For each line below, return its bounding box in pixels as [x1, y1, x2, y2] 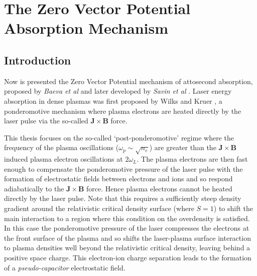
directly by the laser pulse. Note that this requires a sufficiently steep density [4, 193, 241, 203]
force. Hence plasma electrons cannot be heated [86, 183, 232, 193]
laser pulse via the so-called [4, 115, 88, 126]
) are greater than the [149, 142, 216, 153]
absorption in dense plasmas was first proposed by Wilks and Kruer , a [4, 95, 222, 106]
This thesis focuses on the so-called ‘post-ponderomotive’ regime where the [4, 132, 234, 143]
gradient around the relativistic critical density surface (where [4, 203, 194, 214]
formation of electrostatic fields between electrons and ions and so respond [4, 173, 233, 184]
